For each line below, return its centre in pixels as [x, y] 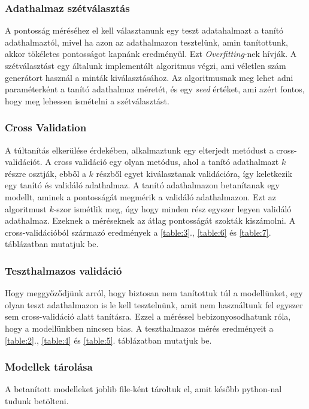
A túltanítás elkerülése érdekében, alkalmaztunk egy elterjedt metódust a [139, 150]
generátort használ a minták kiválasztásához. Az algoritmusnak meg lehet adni [149, 77]
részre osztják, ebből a [46, 173]
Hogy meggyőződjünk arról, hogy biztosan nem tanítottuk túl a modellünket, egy [154, 293]
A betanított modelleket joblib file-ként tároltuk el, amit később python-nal [143, 389]
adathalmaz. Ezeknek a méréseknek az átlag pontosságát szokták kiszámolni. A [150, 220]
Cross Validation [46, 127]
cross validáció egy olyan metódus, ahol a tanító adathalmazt [166, 162]
